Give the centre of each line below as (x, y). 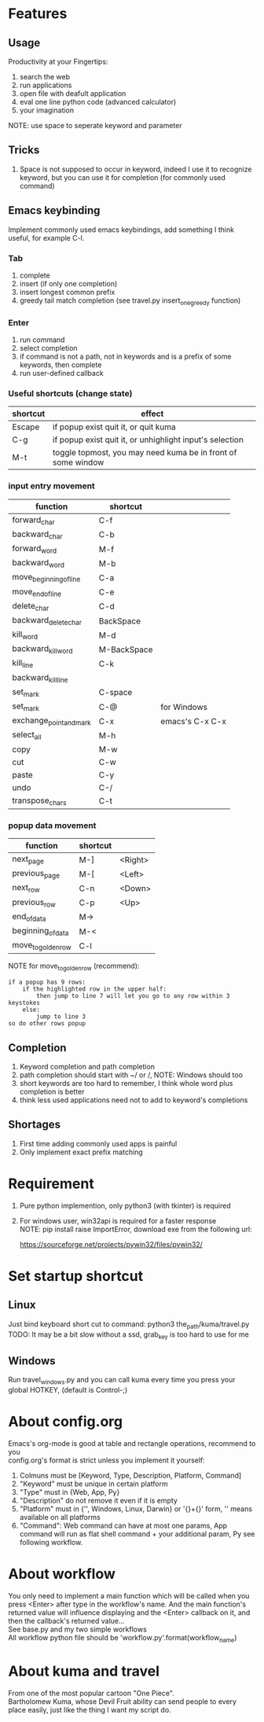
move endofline (37, 592)
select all (27, 735)
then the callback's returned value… (66, 1621)
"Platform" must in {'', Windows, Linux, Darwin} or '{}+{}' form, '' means (136, 1509)
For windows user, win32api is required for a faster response (118, 1220)
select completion (48, 348)
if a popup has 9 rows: (47, 982)
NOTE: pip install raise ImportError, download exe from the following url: (136, 1229)
